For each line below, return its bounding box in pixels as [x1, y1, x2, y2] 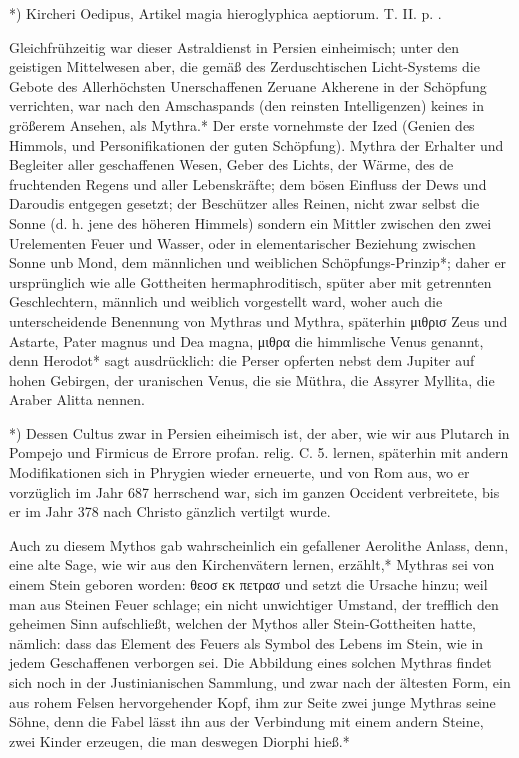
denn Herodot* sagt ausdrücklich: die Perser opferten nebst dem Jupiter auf [9, 350, 475, 371]
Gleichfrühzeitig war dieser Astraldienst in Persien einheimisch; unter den [9, 36, 460, 57]
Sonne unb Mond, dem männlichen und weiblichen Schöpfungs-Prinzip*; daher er [9, 252, 507, 273]
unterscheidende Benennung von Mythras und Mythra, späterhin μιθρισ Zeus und [9, 310, 508, 331]
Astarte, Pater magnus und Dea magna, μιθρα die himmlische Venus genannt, [9, 330, 484, 351]
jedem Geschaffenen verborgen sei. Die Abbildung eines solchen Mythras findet [9, 652, 492, 673]
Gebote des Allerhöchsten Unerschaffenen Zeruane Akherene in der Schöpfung [9, 75, 487, 96]
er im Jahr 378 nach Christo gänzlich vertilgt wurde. [9, 501, 331, 522]
